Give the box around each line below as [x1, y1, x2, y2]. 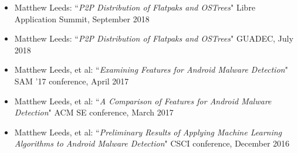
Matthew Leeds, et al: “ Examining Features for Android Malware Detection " [14, 63, 288, 76]
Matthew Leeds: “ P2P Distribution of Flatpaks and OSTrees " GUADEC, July [14, 32, 294, 45]
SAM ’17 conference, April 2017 [14, 74, 129, 87]
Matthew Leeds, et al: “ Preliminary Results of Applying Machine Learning [14, 125, 282, 138]
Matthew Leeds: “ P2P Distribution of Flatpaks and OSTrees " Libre [14, 1, 256, 13]
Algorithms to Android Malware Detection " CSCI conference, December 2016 [14, 137, 290, 149]
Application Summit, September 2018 [14, 12, 150, 25]
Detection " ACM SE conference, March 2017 [14, 106, 174, 118]
